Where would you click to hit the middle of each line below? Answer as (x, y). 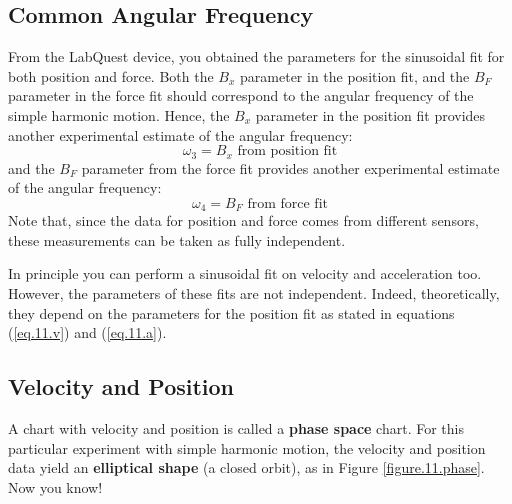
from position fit (287, 151)
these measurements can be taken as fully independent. (177, 239)
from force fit (287, 203)
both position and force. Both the (111, 75)
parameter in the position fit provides (370, 114)
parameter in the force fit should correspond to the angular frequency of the (241, 95)
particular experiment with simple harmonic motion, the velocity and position (247, 447)
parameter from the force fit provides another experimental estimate (290, 167)
